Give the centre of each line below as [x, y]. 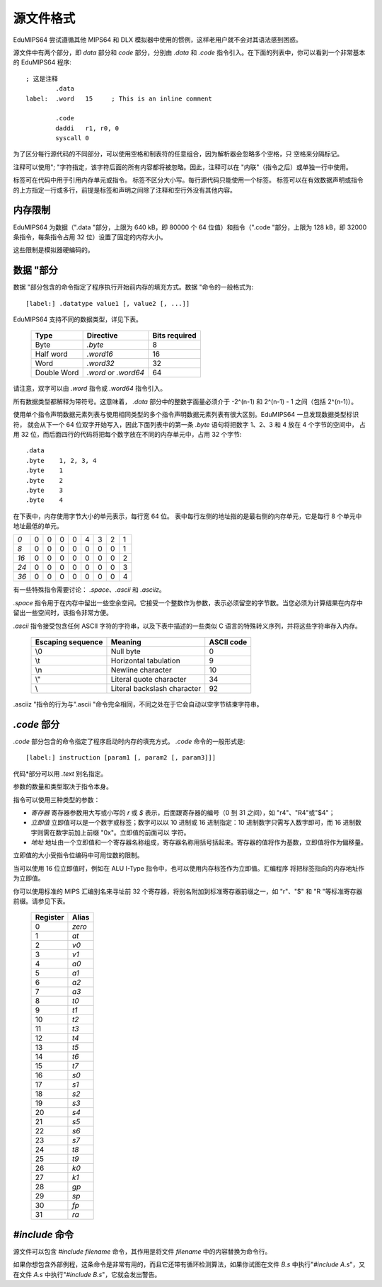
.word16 [100, 354]
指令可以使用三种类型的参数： [57, 799]
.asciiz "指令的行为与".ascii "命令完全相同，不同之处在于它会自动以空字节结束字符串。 [138, 704]
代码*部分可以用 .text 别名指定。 [60, 773]
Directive [102, 336]
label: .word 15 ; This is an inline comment [119, 98]
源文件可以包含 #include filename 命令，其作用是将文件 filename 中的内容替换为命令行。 [142, 1251]
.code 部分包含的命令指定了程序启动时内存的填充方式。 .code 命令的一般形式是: [129, 741]
